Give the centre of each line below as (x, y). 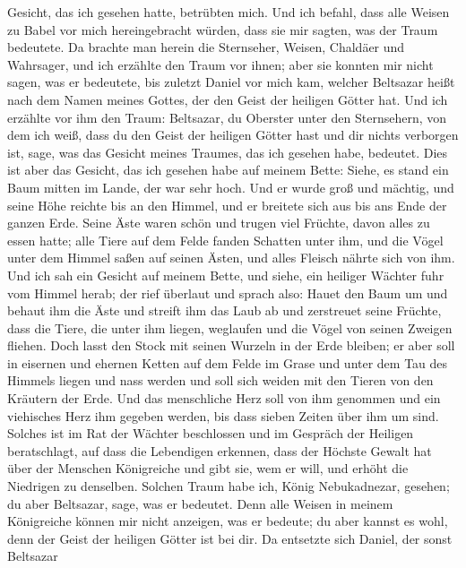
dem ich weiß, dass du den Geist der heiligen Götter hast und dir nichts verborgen (233, 135)
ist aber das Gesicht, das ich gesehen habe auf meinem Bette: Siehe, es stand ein (228, 170)
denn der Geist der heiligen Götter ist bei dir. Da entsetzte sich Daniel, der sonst (230, 538)
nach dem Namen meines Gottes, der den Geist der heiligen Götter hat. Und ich (228, 99)
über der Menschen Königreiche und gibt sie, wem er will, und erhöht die (208, 468)
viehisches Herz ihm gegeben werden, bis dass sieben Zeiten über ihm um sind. (223, 415)
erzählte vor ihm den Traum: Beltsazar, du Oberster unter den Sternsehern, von (227, 117)
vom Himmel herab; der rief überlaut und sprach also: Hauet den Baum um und (228, 293)
